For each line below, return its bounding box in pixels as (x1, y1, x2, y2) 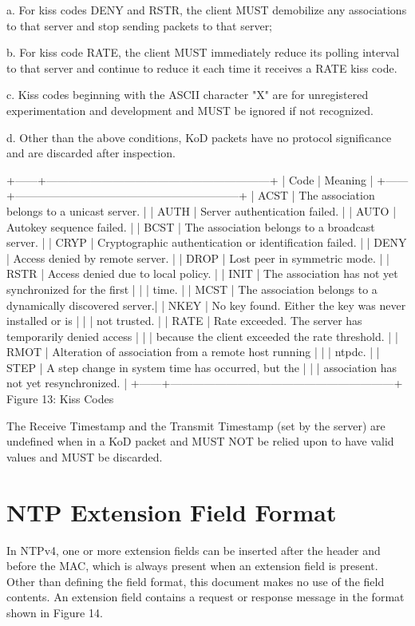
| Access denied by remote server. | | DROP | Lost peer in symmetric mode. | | (6, 249, 389, 266)
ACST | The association (257, 187, 375, 204)
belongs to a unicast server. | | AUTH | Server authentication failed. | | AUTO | (6, 202, 397, 219)
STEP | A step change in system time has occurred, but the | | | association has (6, 359, 397, 375)
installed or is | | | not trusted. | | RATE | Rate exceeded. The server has (6, 312, 362, 329)
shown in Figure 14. (6, 604, 103, 620)
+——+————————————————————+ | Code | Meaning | (6, 171, 373, 188)
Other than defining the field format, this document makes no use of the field (6, 573, 385, 589)
